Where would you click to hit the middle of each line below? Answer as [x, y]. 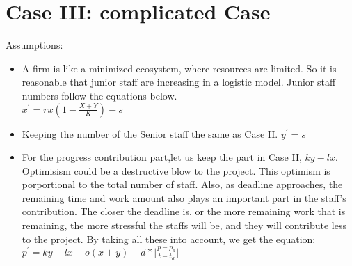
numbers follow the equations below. [99, 95]
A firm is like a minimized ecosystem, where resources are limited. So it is [179, 68]
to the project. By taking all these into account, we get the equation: [169, 238]
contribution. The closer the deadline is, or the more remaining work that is [184, 211]
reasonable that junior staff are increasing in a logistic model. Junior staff [179, 82]
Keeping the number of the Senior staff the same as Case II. [150, 133]
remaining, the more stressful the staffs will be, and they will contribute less [184, 225]
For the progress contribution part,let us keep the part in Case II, [162, 157]
